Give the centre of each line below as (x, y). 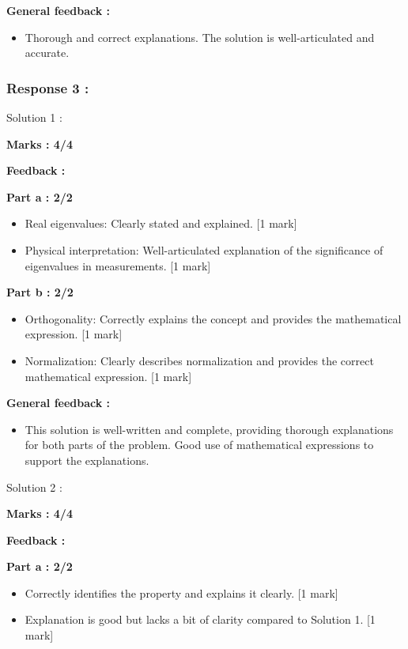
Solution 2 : (34, 487)
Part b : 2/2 (40, 292)
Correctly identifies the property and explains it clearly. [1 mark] (181, 592)
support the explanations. (87, 460)
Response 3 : (48, 87)
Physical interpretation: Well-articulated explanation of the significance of (204, 249)
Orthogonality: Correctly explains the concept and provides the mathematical (213, 318)
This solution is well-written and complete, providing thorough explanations (209, 429)
